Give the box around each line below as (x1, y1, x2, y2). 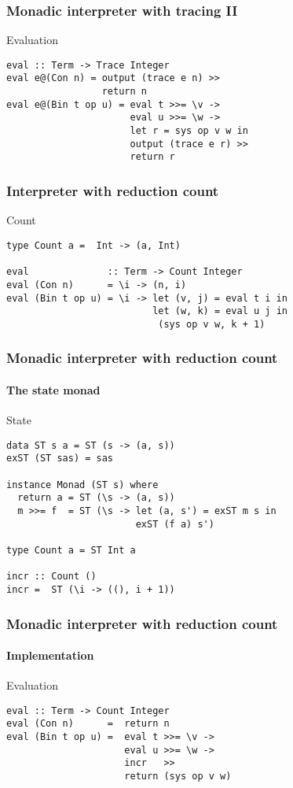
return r (130, 151, 175, 163)
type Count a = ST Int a (6, 544, 136, 556)
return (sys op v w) (124, 771, 232, 782)
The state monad (6, 381, 101, 398)
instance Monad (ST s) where (6, 479, 159, 490)
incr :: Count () (6, 571, 97, 583)
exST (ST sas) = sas (6, 453, 114, 464)
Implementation (6, 647, 94, 664)
